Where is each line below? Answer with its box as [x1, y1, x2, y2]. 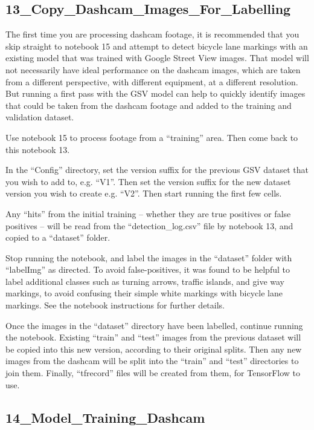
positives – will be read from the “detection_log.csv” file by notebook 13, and [5, 219, 293, 232]
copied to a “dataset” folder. [5, 231, 111, 244]
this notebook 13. [5, 143, 70, 155]
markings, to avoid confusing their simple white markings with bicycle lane [5, 287, 283, 299]
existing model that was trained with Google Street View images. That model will [5, 51, 309, 64]
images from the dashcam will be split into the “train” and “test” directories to [5, 354, 299, 367]
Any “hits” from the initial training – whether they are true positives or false [5, 207, 291, 220]
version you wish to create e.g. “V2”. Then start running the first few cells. [5, 187, 282, 200]
